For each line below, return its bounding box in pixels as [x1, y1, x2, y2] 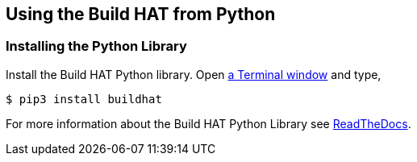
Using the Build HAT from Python [6, 4, 276, 24]
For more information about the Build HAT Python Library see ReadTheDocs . [6, 116, 411, 131]
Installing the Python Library [6, 38, 187, 55]
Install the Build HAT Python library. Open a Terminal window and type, [6, 67, 382, 81]
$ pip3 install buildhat [6, 92, 162, 106]
